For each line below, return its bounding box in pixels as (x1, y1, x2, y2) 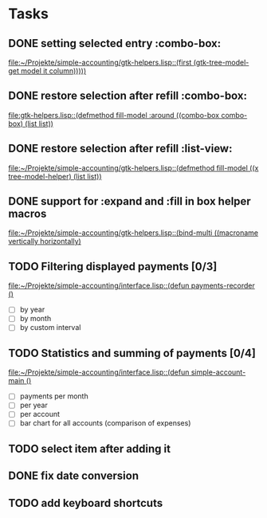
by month (19, 314, 52, 324)
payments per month (19, 391, 89, 401)
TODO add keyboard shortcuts (8, 496, 163, 510)
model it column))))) (21, 66, 87, 76)
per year (19, 400, 48, 410)
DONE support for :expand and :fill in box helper (8, 194, 251, 208)
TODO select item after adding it (8, 441, 171, 455)
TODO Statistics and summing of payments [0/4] (8, 346, 257, 359)
